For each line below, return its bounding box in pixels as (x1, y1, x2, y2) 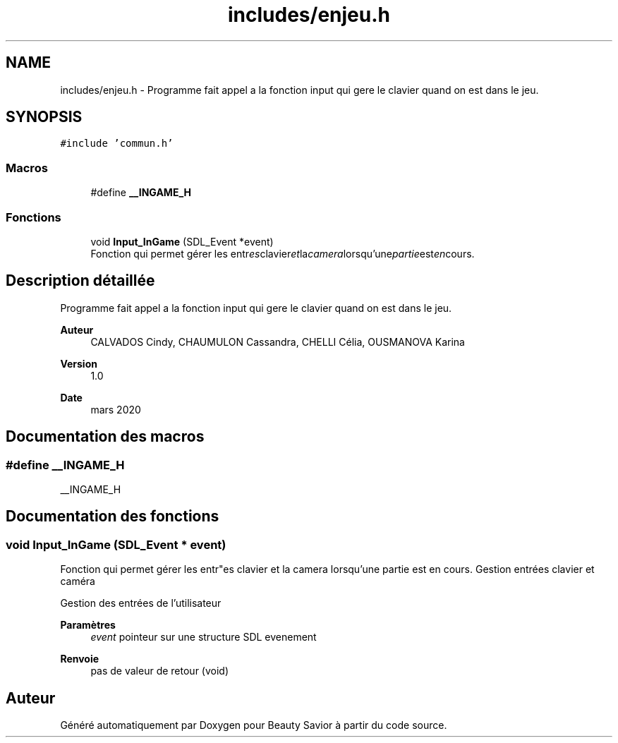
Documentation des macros (6, 428, 205, 446)
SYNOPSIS (6, 108, 83, 126)
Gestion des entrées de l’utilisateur (60, 597, 222, 610)
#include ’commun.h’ (60, 138, 174, 150)
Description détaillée (6, 272, 155, 290)
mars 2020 (90, 403, 141, 416)
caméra (60, 575, 95, 588)
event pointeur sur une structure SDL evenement (90, 631, 317, 644)
